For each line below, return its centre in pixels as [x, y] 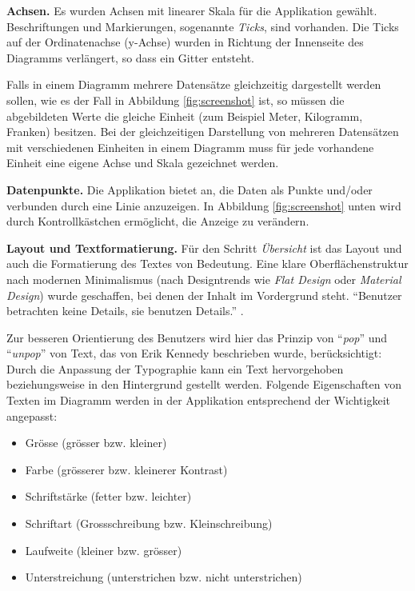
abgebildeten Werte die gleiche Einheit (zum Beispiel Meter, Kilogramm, [185, 116]
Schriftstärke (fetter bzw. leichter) [108, 496]
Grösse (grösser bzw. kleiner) [96, 443]
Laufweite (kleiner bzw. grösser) [104, 550]
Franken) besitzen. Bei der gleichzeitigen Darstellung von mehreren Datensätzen [203, 132]
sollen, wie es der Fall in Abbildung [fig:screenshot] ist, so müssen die [176, 100]
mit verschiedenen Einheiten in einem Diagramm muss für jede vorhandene [190, 147]
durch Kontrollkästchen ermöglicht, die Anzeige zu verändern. [158, 221]
